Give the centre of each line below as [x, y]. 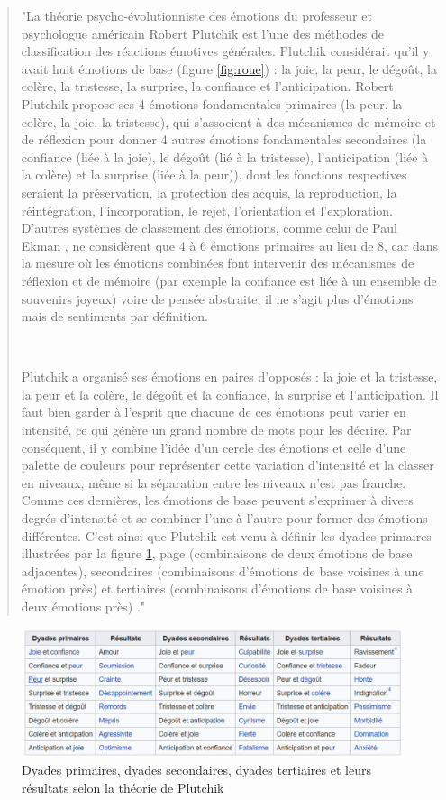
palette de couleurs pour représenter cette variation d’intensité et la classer [228, 465]
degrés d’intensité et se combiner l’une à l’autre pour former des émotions [224, 518]
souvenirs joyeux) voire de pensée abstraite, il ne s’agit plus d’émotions [217, 298]
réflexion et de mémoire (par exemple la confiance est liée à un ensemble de [229, 280]
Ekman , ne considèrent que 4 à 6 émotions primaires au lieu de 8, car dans [230, 245]
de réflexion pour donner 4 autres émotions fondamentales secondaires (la [224, 139]
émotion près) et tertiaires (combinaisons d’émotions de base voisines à [217, 589]
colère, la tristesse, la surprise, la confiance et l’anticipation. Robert [207, 86]
